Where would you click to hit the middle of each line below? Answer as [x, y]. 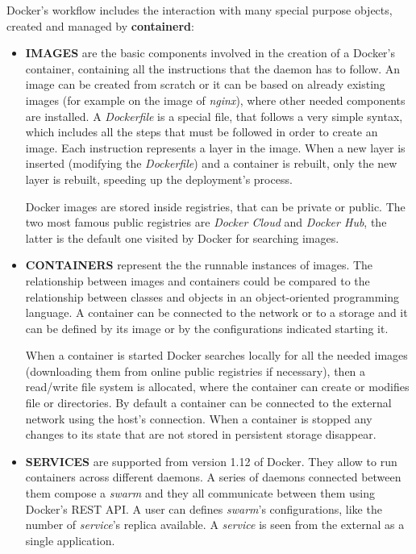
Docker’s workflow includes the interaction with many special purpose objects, [200, 10]
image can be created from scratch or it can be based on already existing [205, 84]
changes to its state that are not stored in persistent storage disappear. [201, 434]
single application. [70, 540]
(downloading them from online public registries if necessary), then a [196, 371]
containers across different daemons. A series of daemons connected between [213, 477]
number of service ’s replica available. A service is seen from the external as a [215, 525]
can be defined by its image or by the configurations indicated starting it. [207, 328]
